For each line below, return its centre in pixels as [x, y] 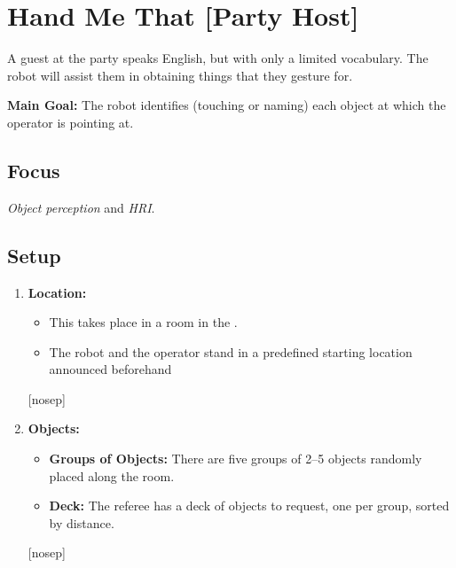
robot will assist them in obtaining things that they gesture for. [180, 75]
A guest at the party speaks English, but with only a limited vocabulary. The [218, 58]
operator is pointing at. [71, 122]
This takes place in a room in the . [143, 322]
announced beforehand [110, 369]
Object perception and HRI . [81, 207]
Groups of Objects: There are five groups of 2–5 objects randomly [236, 459]
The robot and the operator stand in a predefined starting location [231, 351]
